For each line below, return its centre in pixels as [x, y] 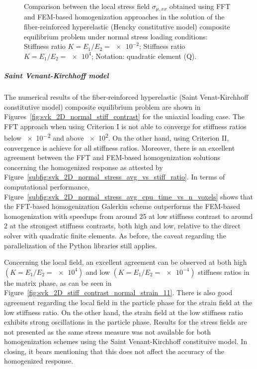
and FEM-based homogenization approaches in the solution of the [124, 17]
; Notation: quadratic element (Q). [144, 56]
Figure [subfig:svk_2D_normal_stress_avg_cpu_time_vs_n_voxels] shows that [128, 196]
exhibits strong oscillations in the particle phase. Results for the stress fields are [126, 322]
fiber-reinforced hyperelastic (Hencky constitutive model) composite [127, 27]
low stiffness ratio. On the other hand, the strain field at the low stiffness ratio [124, 312]
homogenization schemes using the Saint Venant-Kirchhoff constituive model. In [126, 341]
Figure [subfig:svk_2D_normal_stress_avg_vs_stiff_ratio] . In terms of [115, 177]
